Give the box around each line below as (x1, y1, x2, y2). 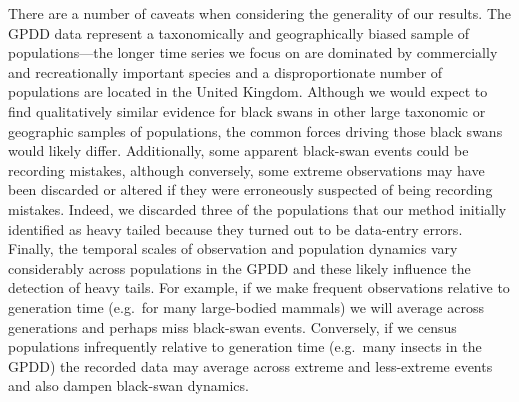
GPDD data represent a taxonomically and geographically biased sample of (8, 22, 470, 43)
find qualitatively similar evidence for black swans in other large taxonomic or (8, 100, 486, 121)
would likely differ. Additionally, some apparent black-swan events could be (8, 140, 469, 161)
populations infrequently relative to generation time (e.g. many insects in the (8, 336, 482, 357)
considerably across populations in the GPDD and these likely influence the (8, 257, 471, 278)
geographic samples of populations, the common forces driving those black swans (8, 120, 503, 141)
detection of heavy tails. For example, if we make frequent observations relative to (8, 277, 510, 298)
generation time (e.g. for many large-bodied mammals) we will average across (8, 296, 484, 317)
